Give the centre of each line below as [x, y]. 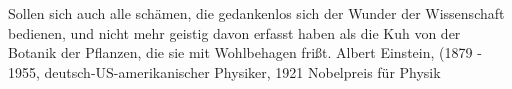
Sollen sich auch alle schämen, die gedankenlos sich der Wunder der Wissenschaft [256, 13]
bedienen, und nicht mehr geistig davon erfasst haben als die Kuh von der [234, 32]
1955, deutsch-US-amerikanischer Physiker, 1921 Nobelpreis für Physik [224, 71]
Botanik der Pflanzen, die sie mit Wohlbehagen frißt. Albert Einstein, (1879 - [245, 52]
